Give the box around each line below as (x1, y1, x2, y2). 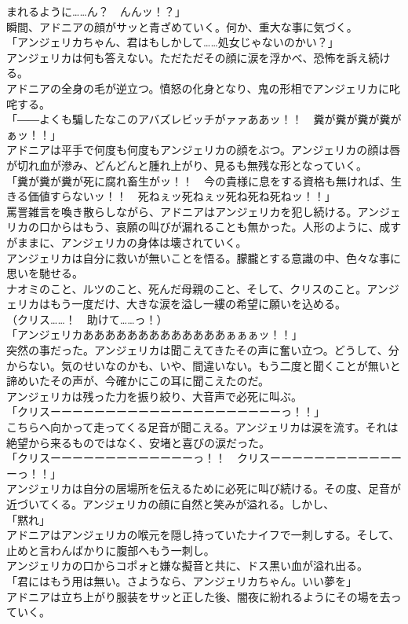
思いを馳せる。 (6, 265, 83, 281)
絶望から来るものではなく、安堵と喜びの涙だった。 (6, 434, 270, 450)
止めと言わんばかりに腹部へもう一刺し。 (6, 541, 215, 558)
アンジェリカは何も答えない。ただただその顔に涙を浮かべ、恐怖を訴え (6, 49, 369, 65)
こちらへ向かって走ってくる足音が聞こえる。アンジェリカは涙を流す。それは (6, 419, 399, 435)
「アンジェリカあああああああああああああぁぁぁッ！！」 (6, 326, 303, 343)
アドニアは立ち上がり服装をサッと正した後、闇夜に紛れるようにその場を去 (6, 588, 391, 604)
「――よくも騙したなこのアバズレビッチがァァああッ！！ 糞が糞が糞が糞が (6, 111, 402, 127)
